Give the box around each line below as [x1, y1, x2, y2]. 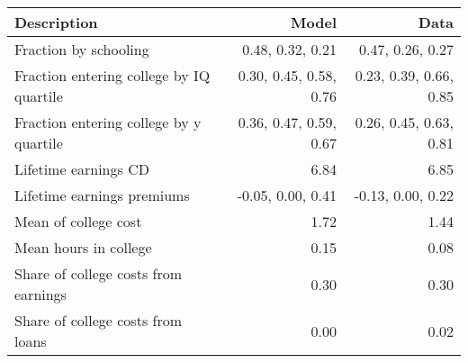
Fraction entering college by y [14, 112, 202, 132]
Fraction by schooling [14, 39, 149, 59]
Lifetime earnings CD [14, 159, 149, 179]
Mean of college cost [14, 211, 142, 231]
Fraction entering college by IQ [14, 65, 211, 86]
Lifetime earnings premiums [14, 185, 190, 205]
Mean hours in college [14, 237, 152, 258]
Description [14, 12, 98, 32]
